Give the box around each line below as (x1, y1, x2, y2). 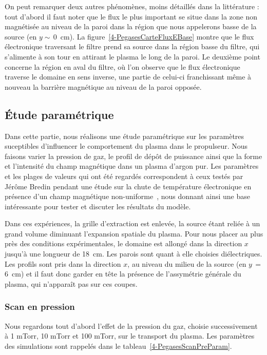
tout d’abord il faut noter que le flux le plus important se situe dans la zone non (5, 11, 258, 22)
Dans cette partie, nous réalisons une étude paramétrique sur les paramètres (5, 130, 244, 141)
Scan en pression (5, 300, 75, 313)
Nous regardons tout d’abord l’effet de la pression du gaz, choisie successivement (5, 320, 258, 331)
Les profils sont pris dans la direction (5, 258, 121, 269)
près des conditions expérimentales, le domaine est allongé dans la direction (5, 238, 242, 249)
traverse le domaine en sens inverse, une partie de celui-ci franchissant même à (5, 71, 252, 82)
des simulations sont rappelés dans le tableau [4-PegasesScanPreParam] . (5, 340, 232, 351)
